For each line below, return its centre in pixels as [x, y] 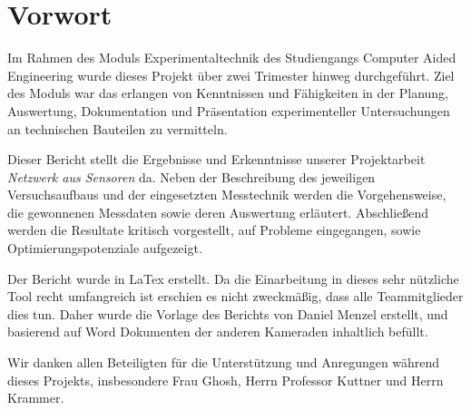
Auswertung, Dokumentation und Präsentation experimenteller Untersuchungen [229, 110]
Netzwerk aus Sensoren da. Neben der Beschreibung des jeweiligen [191, 176]
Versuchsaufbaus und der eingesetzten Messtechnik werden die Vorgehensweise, [227, 195]
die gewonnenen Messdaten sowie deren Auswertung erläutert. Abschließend [218, 212]
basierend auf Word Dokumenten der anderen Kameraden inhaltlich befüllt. [218, 332]
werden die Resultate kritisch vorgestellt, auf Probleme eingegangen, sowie [214, 230]
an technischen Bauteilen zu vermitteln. [118, 128]
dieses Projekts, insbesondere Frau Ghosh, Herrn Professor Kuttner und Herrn [226, 380]
